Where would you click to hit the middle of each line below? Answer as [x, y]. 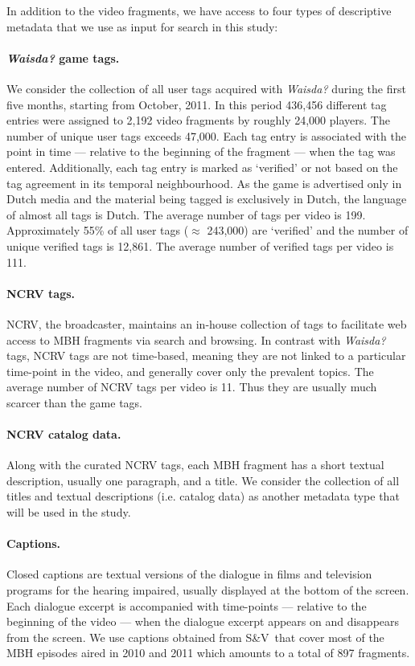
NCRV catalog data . [64, 434]
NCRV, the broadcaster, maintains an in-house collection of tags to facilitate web [207, 323]
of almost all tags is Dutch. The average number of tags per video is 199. [186, 214]
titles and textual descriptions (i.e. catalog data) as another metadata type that [203, 496]
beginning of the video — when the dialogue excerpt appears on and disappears [203, 621]
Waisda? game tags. [63, 57]
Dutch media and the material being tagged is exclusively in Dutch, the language [207, 199]
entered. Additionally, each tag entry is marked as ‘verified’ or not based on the [202, 167]
